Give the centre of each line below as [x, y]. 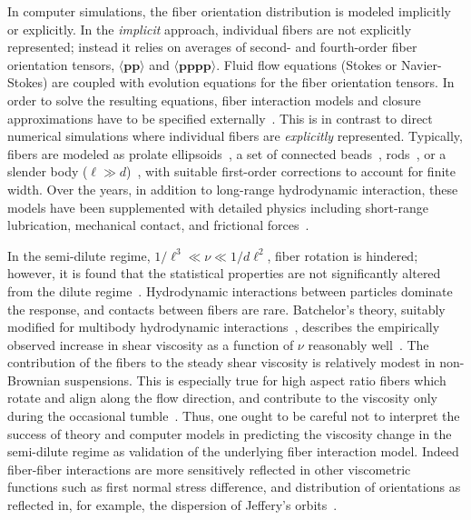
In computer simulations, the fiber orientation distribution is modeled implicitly [229, 11]
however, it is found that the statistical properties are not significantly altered [224, 273]
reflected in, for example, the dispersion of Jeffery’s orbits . [172, 505]
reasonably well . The [368, 344]
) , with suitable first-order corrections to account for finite [291, 171]
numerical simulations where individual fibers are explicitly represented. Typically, [235, 136]
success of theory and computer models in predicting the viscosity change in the [230, 433]
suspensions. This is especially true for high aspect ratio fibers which [255, 380]
